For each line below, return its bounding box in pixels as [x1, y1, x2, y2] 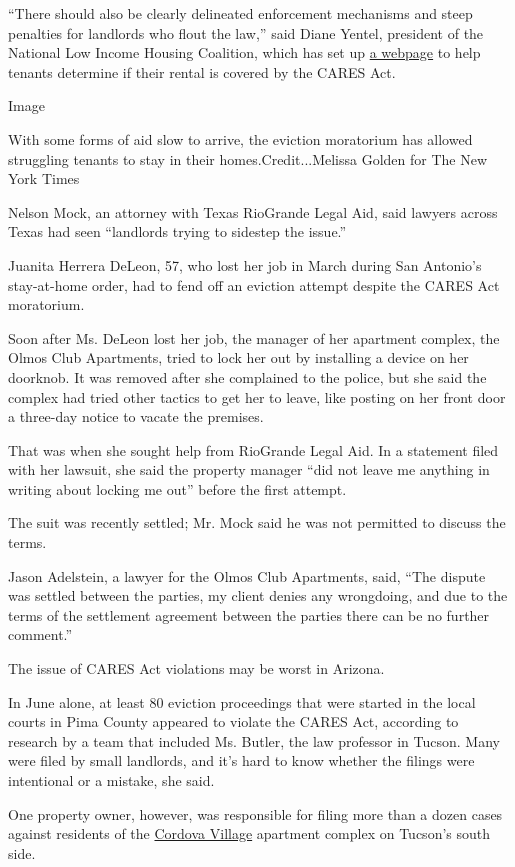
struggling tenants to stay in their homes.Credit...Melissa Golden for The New [8, 148, 488, 169]
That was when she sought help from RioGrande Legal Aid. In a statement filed [8, 439, 499, 460]
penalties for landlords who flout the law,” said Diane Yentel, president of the [8, 22, 484, 43]
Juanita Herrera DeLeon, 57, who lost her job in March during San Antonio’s [8, 254, 482, 275]
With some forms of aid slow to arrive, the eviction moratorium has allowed [8, 128, 473, 149]
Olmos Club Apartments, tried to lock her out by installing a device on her [8, 347, 469, 368]
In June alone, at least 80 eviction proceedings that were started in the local [8, 691, 476, 712]
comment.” [8, 624, 73, 645]
